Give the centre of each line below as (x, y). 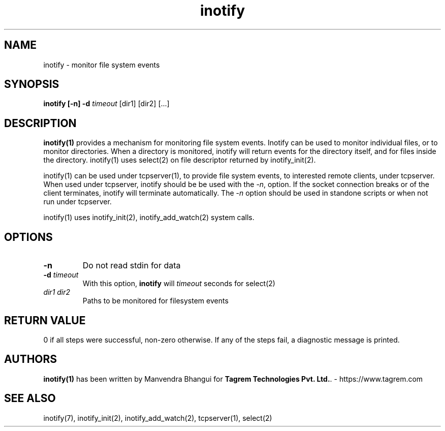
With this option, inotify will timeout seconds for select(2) (179, 284)
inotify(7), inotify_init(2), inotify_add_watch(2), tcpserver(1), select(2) (158, 418)
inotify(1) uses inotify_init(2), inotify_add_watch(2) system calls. (149, 218)
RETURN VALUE (45, 320)
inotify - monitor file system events (102, 65)
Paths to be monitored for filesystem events (155, 301)
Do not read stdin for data (132, 266)
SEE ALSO (30, 398)
